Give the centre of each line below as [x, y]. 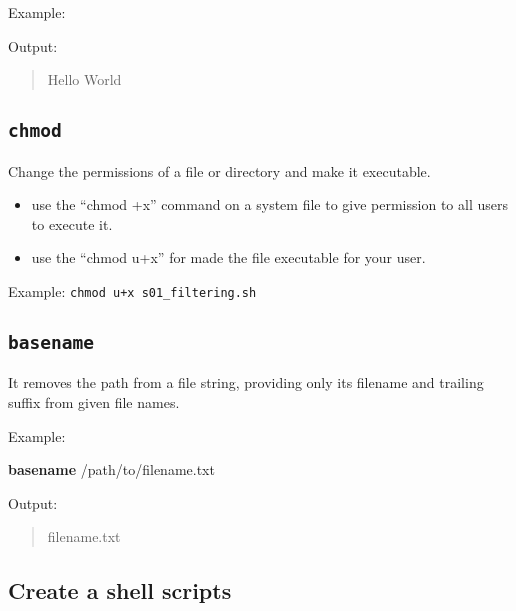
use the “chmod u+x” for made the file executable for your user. [228, 257]
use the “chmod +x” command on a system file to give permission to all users [269, 204]
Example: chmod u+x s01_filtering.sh [132, 290]
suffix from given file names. [94, 401]
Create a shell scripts [120, 590]
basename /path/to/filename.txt [111, 469]
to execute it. [72, 223]
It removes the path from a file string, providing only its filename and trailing [246, 382]
